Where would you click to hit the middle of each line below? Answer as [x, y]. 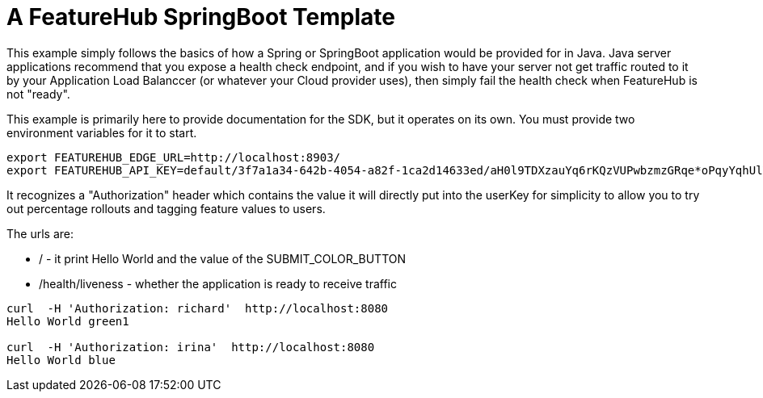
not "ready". [38, 94]
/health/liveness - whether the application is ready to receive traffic [218, 283]
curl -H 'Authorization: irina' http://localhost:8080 [191, 347]
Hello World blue [61, 360]
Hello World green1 [68, 321]
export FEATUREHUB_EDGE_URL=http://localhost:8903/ [174, 157]
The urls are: [40, 233]
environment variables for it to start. [102, 132]
